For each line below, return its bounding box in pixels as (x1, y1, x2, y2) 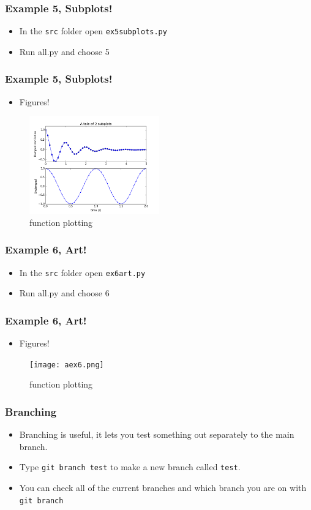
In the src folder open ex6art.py (19, 266, 146, 279)
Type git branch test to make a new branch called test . (19, 460, 241, 473)
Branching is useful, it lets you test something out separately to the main (19, 428, 294, 441)
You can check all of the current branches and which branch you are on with (19, 481, 307, 494)
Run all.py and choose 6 (19, 287, 110, 299)
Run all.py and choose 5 (19, 45, 110, 58)
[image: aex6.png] (29, 360, 104, 369)
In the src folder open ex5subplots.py (19, 24, 167, 37)
